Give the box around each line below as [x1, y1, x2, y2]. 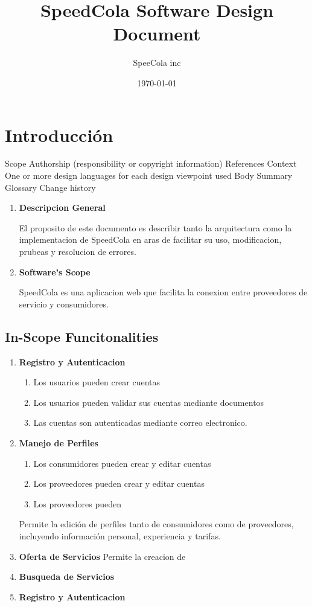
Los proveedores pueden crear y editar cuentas [33, 477, 205, 490]
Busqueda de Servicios [19, 570, 115, 583]
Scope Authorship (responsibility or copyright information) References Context [5, 157, 297, 170]
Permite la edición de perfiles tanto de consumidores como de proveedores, [19, 518, 294, 530]
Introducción [5, 122, 113, 147]
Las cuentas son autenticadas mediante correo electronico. [33, 416, 247, 429]
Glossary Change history [5, 181, 96, 193]
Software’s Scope [19, 265, 91, 278]
